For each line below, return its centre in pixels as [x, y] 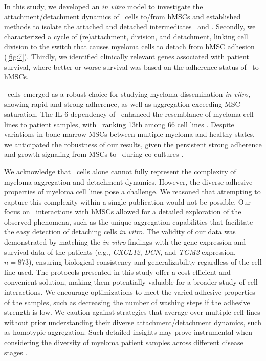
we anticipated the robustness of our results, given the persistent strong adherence [133, 144]
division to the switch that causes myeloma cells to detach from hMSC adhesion [129, 46]
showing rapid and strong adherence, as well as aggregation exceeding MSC [122, 104]
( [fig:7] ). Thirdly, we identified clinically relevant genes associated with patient [127, 56]
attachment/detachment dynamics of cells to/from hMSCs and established [123, 16]
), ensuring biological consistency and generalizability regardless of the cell [145, 262]
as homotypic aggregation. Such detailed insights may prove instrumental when [128, 332]
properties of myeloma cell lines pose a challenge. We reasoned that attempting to [132, 192]
